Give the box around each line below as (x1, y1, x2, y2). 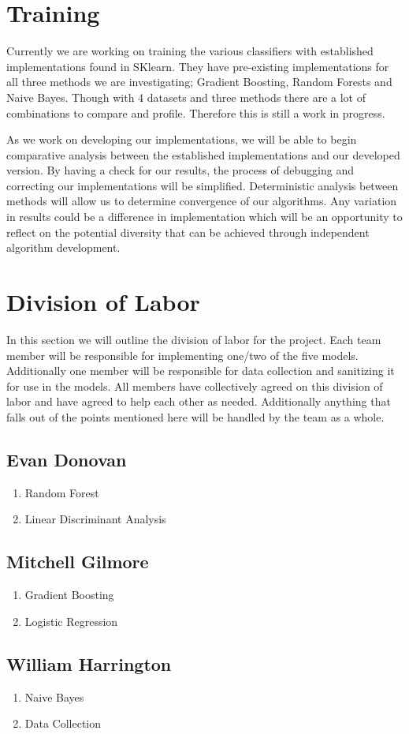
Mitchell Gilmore (6, 549, 149, 574)
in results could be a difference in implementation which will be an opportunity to (6, 208, 403, 225)
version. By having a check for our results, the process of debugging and (6, 162, 354, 178)
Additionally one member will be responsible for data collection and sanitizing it (6, 362, 395, 379)
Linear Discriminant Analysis (24, 511, 166, 527)
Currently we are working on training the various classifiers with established (6, 43, 374, 59)
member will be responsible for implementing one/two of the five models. (6, 346, 359, 363)
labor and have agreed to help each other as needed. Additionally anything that (6, 393, 391, 410)
